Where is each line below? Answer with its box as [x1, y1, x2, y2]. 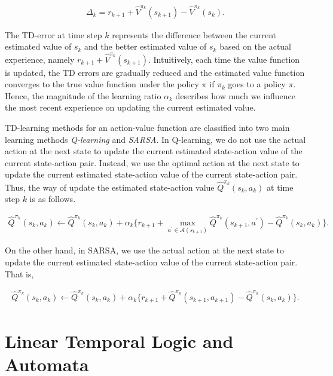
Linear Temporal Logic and [5, 329, 234, 353]
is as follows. [29, 192, 76, 205]
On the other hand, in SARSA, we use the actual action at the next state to [5, 244, 285, 256]
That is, [5, 267, 34, 280]
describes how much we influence [175, 89, 296, 102]
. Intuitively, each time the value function [148, 53, 300, 65]
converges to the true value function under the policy [5, 78, 199, 90]
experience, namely [5, 53, 75, 65]
